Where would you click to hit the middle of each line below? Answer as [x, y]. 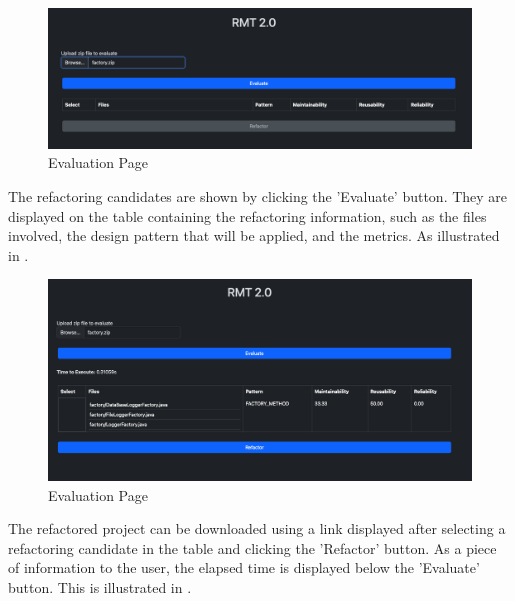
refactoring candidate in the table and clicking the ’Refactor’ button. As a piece [252, 547]
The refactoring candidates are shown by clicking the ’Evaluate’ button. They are [258, 195]
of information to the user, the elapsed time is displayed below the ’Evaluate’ [244, 567]
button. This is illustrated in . [100, 586]
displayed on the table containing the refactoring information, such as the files [247, 215]
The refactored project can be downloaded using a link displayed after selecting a [257, 528]
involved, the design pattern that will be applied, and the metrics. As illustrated [254, 235]
